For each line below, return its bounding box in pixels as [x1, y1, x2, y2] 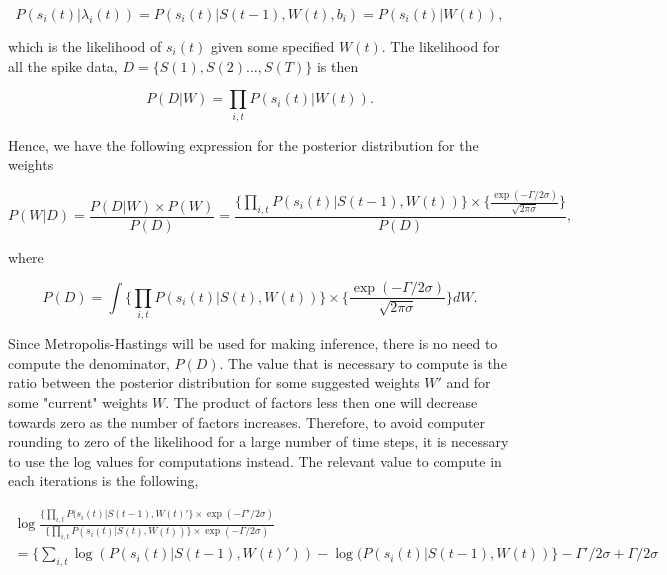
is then [316, 55, 359, 76]
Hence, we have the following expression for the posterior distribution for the [8, 134, 479, 155]
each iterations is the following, [8, 470, 199, 491]
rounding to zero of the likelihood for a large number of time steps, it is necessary [8, 431, 509, 452]
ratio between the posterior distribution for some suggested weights [8, 372, 420, 393]
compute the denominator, [8, 352, 170, 373]
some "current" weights [8, 392, 148, 413]
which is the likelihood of [8, 36, 162, 56]
